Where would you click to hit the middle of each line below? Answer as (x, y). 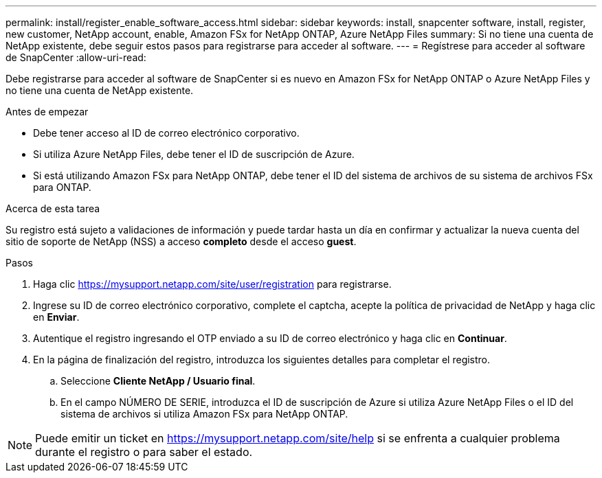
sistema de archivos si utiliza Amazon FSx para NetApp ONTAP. (204, 414)
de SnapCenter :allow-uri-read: (76, 57)
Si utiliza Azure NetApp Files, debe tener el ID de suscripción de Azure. (194, 154)
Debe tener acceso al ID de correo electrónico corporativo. (166, 133)
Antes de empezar (47, 112)
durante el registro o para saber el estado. (144, 452)
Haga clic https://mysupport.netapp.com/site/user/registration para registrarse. (212, 284)
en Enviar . (56, 317)
